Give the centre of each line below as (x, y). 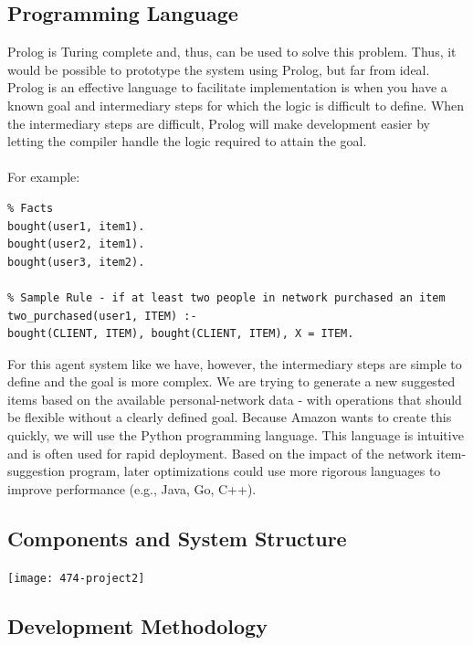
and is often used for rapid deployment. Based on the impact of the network (220, 453)
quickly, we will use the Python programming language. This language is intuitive (236, 435)
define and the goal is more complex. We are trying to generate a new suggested (231, 381)
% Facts (31, 208)
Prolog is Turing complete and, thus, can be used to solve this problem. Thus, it (232, 52)
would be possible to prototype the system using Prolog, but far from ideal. (219, 69)
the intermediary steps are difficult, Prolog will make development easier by (219, 123)
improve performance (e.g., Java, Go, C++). (132, 488)
